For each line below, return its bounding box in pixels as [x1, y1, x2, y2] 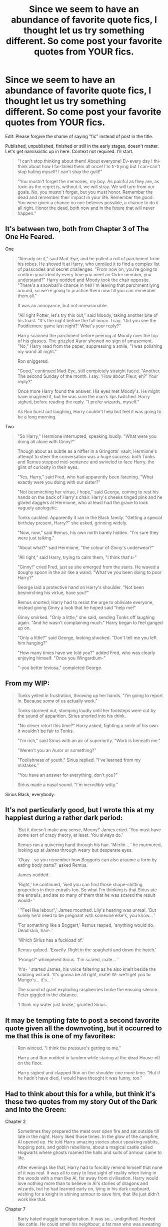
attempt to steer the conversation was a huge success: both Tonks [17, 453, 155, 459]
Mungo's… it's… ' [17, 977, 53, 983]
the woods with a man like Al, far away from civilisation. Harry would [17, 1175, 158, 1181]
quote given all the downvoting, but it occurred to [5, 1024, 162, 1032]
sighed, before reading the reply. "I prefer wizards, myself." [17, 399, 139, 405]
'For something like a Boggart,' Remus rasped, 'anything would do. [17, 922, 154, 928]
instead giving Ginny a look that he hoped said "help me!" [17, 604, 136, 610]
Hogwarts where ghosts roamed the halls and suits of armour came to [17, 1149, 162, 1155]
